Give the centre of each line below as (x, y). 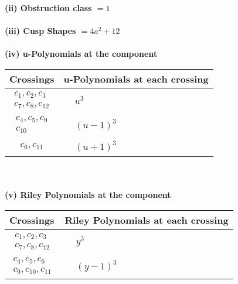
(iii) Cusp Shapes (40, 31)
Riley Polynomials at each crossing (147, 220)
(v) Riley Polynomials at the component (88, 195)
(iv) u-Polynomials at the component (81, 54)
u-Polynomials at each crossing (136, 78)
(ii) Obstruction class (48, 8)
